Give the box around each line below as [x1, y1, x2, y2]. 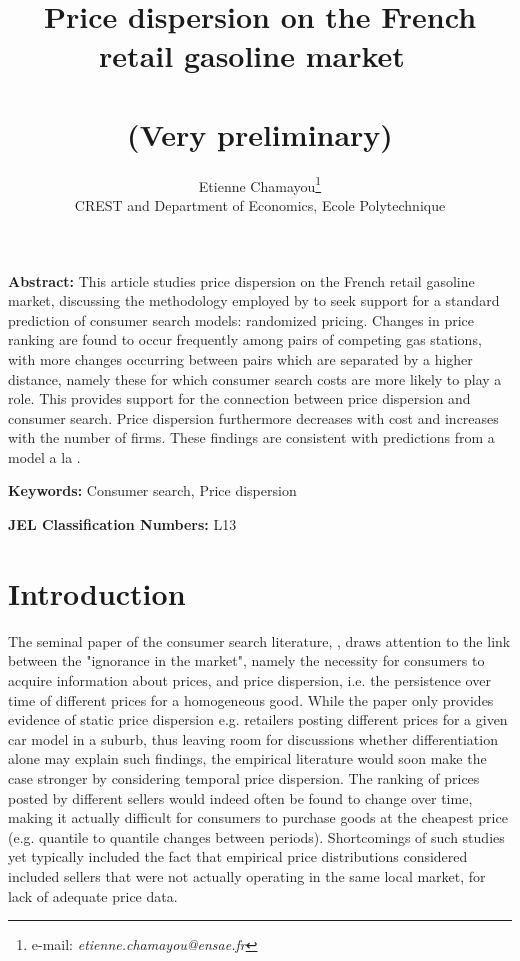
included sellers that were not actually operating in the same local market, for [8, 865, 486, 886]
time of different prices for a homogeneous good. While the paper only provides [8, 689, 494, 710]
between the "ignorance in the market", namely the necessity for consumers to [8, 650, 485, 671]
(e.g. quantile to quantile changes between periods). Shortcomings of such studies [8, 826, 505, 847]
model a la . [8, 446, 81, 467]
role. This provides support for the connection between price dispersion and [8, 388, 471, 409]
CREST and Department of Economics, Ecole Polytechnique [74, 194, 446, 215]
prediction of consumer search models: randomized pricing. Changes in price [8, 309, 475, 330]
